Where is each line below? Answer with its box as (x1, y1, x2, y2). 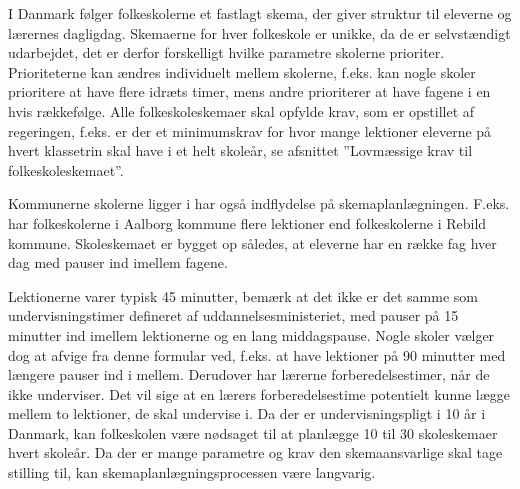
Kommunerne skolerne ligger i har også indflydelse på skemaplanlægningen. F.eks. (8, 193, 510, 214)
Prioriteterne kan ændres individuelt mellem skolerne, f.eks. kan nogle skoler (8, 61, 476, 82)
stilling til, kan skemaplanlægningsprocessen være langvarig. (8, 462, 376, 483)
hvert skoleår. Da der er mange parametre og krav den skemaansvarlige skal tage (8, 442, 503, 463)
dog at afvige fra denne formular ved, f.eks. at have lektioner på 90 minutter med (8, 344, 506, 365)
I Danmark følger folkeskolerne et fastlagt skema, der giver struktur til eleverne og (8, 3, 512, 23)
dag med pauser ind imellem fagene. (8, 252, 228, 273)
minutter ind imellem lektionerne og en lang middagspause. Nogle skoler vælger (8, 324, 495, 345)
